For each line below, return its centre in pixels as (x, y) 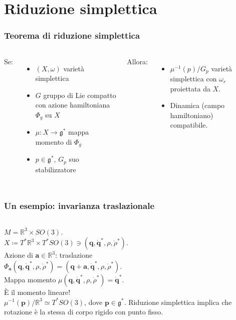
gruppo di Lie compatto (80, 95)
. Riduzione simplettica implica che (178, 302)
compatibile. (189, 125)
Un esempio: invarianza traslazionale (79, 206)
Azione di (19, 255)
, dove (93, 302)
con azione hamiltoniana (73, 105)
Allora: (137, 61)
